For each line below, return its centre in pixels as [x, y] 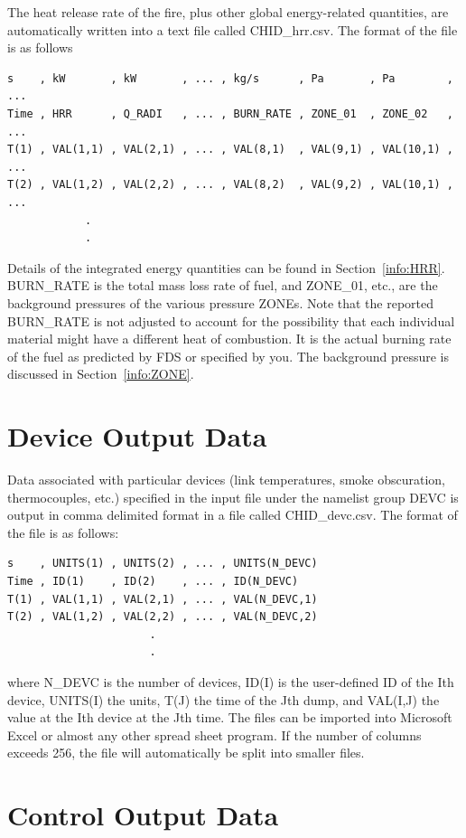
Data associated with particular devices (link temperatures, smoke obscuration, [227, 479]
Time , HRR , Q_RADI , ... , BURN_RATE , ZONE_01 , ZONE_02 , [230, 113]
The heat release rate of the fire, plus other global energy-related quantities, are [228, 12]
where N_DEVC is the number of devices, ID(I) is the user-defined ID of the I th [231, 681]
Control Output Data [143, 815]
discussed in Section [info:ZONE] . [101, 374]
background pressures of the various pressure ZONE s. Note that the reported [221, 302]
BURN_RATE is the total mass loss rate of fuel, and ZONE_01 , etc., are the [223, 285]
